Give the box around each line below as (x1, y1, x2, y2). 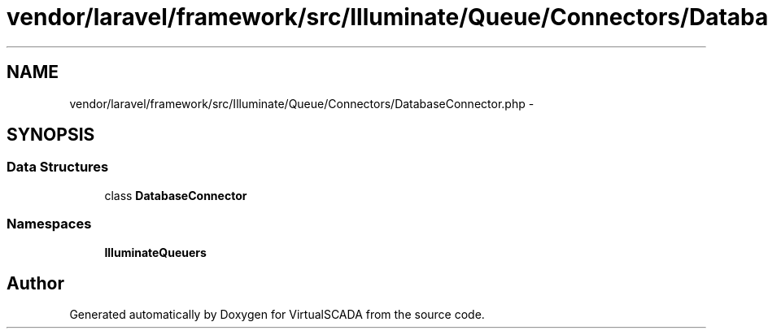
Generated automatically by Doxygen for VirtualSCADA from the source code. (69, 307, 485, 322)
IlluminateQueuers (104, 245, 207, 259)
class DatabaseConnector (104, 188, 247, 202)
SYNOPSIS (7, 124, 95, 146)
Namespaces (7, 215, 92, 233)
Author (7, 272, 64, 294)
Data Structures (7, 159, 109, 176)
